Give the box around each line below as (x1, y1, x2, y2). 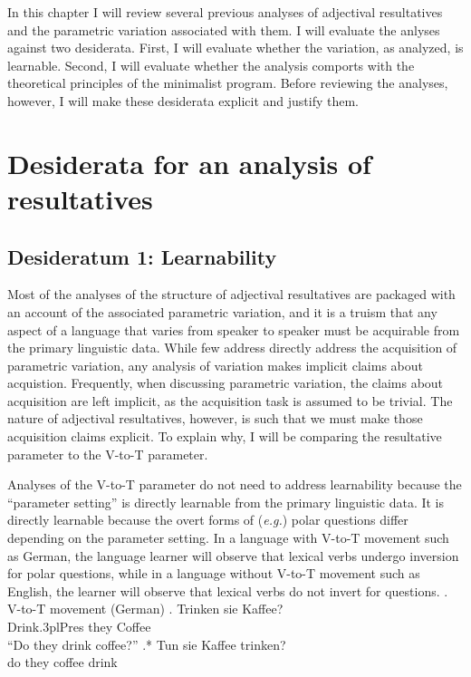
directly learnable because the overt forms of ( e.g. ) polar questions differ (7, 510, 409, 529)
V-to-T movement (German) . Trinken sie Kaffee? (7, 599, 284, 618)
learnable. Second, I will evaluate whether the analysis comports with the (7, 55, 415, 74)
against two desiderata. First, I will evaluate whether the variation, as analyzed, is (7, 38, 464, 57)
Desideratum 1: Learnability (7, 242, 277, 270)
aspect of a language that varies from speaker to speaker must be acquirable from (7, 320, 460, 339)
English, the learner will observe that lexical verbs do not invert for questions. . (7, 581, 448, 600)
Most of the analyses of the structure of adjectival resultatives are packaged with (7, 285, 456, 304)
